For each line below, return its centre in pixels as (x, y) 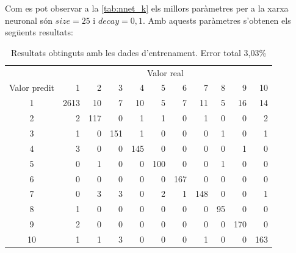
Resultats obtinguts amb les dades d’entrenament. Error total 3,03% (139, 52)
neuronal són (29, 20)
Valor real (165, 72)
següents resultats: (39, 32)
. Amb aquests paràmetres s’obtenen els (217, 20)
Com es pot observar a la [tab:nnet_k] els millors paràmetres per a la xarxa (147, 8)
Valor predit (32, 87)
